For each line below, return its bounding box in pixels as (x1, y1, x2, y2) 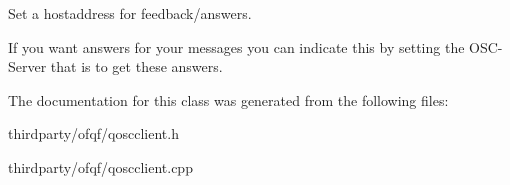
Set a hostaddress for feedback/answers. (8, 3, 252, 23)
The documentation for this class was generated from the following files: (8, 89, 449, 110)
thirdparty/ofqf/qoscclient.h (8, 123, 179, 144)
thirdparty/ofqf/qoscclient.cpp (8, 156, 193, 177)
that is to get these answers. (50, 56, 223, 77)
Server (8, 56, 47, 77)
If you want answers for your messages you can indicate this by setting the (8, 36, 465, 57)
